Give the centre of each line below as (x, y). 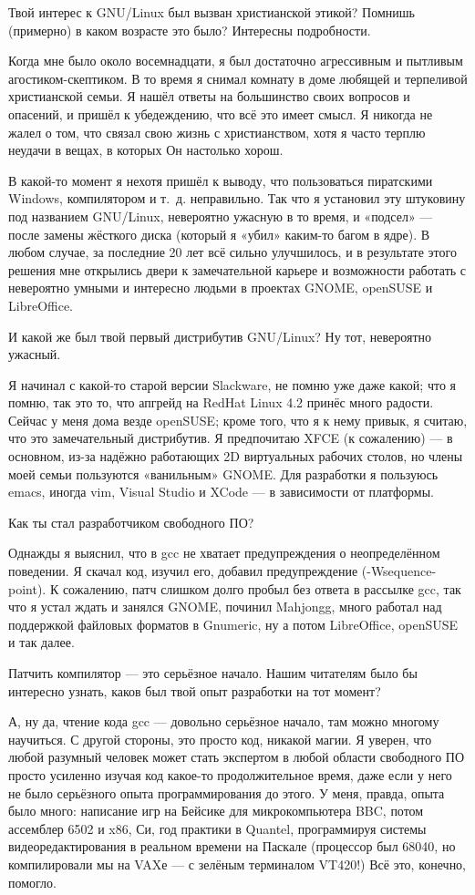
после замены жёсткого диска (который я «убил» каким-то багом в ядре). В (219, 234)
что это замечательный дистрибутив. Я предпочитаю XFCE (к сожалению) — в (231, 438)
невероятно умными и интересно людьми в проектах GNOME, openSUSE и (221, 288)
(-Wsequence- (399, 571)
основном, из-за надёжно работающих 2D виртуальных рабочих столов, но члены (236, 456)
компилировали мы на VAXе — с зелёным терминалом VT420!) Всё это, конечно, (237, 864)
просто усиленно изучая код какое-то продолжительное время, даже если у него (230, 774)
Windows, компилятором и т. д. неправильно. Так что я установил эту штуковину (237, 198)
